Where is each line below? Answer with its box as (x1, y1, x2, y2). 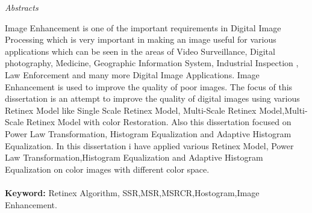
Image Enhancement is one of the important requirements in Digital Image (5, 21, 281, 34)
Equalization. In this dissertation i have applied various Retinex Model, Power (5, 139, 294, 152)
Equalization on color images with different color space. (5, 162, 210, 175)
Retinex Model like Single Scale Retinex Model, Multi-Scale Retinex (5, 103, 257, 116)
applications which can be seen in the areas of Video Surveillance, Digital (5, 45, 275, 57)
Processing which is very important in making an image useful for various (5, 33, 276, 46)
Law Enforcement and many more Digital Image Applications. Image (5, 68, 260, 81)
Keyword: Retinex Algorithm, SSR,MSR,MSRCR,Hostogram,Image (5, 186, 260, 199)
